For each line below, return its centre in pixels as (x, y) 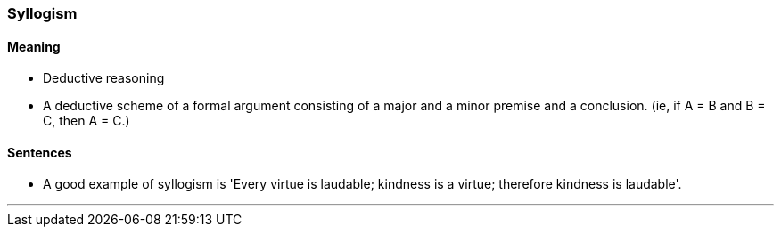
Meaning (34, 46)
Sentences (40, 152)
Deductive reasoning (104, 78)
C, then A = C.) (86, 121)
